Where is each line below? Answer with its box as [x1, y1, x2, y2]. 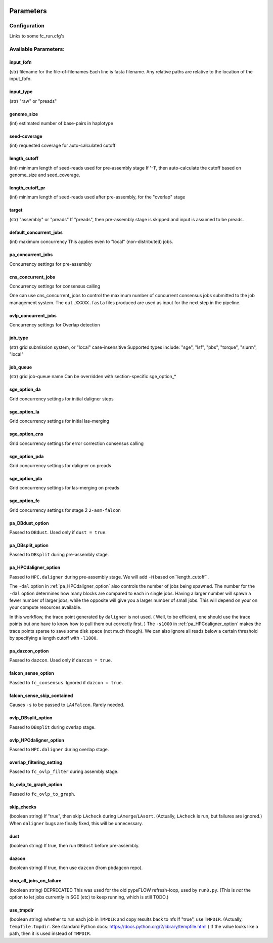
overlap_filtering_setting [9, 759, 63, 765]
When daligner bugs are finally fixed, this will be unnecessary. [9, 820, 143, 826]
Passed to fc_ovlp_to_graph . [9, 791, 75, 797]
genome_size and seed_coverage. [9, 172, 80, 178]
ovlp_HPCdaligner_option [9, 737, 64, 743]
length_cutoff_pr [9, 185, 45, 191]
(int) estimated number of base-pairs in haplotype [9, 120, 114, 126]
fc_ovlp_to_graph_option [9, 782, 63, 788]
